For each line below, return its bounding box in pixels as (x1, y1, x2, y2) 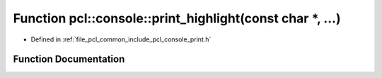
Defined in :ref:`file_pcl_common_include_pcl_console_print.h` (30, 35, 212, 44)
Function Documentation (13, 53, 125, 65)
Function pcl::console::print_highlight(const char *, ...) (13, 11, 341, 26)
